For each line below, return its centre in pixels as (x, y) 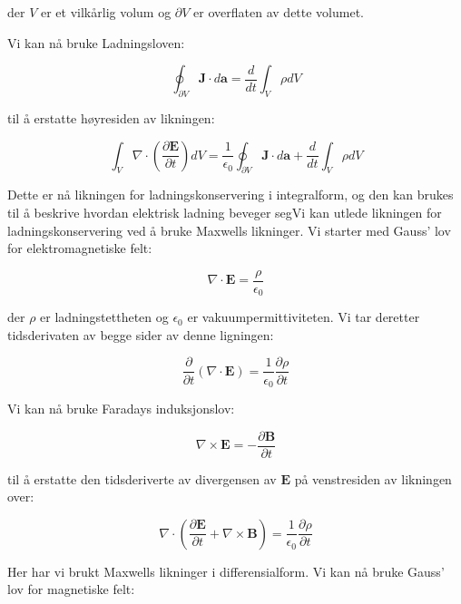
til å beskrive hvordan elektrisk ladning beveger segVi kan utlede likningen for (225, 212)
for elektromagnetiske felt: (80, 248)
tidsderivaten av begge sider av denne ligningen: (141, 334)
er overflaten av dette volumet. (279, 12)
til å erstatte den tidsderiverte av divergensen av (142, 478)
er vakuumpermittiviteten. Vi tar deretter (304, 317)
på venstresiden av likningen (373, 478)
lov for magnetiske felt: (71, 589)
